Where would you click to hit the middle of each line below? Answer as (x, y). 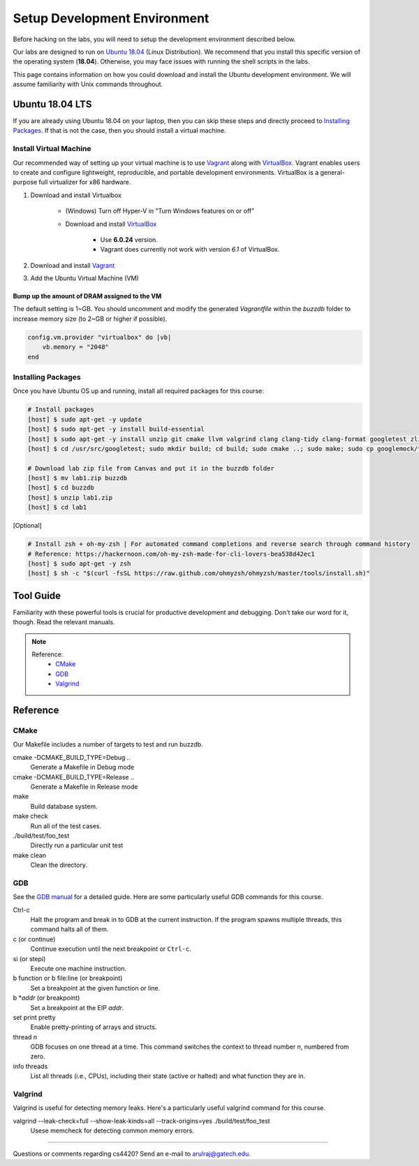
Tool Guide (37, 595)
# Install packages (61, 410)
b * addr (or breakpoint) (46, 998)
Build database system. (64, 806)
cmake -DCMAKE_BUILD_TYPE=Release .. (74, 777)
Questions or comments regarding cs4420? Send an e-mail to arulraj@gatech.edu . (132, 1153)
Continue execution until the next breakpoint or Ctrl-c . (111, 949)
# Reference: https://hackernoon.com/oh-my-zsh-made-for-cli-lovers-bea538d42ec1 (171, 554)
